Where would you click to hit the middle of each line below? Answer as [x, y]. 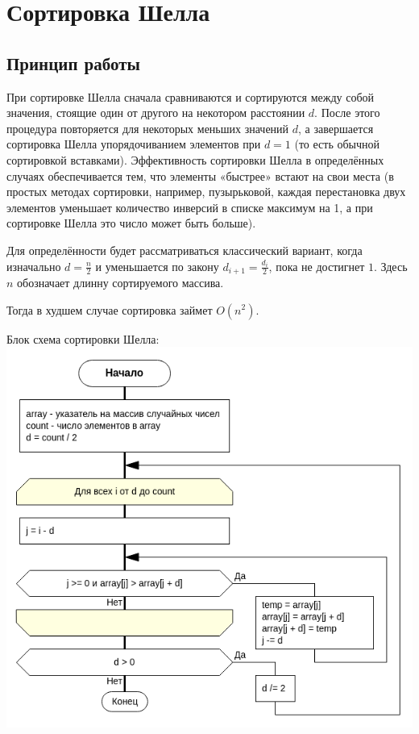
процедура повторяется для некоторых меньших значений [148, 128]
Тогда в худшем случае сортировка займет [110, 309]
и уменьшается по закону [157, 266]
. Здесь [391, 266]
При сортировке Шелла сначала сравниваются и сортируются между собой [191, 96]
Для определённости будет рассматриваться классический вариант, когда [185, 250]
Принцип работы [73, 63]
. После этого [347, 113]
